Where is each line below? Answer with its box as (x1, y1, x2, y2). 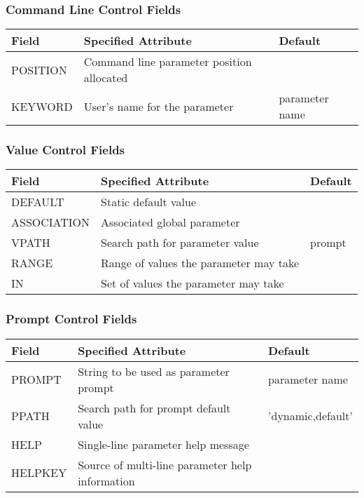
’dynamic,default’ (268, 408, 353, 424)
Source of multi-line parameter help (78, 456, 252, 473)
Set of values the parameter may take (101, 275, 284, 292)
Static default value (101, 194, 197, 210)
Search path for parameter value (101, 234, 259, 251)
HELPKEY (11, 464, 67, 481)
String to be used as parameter (78, 363, 230, 379)
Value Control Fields (6, 141, 125, 159)
